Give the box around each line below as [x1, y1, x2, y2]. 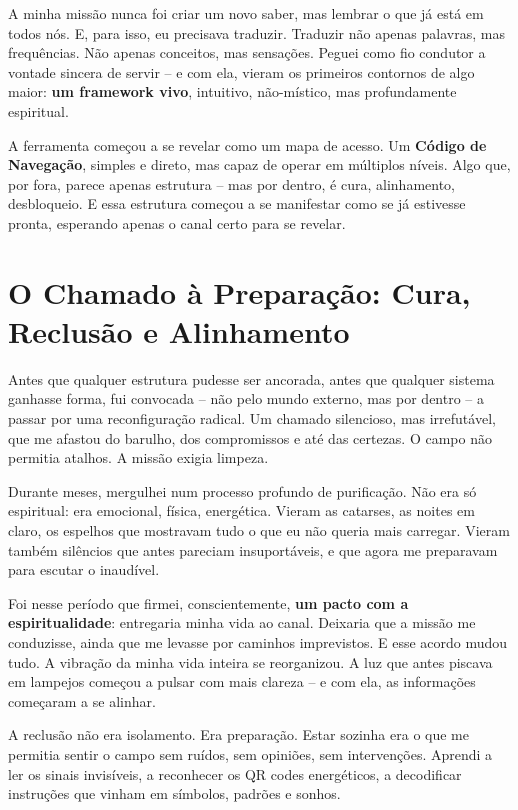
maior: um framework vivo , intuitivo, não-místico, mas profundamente [8, 81, 457, 102]
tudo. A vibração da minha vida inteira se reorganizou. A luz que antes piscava [8, 651, 493, 672]
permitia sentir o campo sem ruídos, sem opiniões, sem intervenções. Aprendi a [8, 743, 493, 764]
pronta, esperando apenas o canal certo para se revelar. [8, 212, 346, 233]
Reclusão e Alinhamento [8, 310, 350, 351]
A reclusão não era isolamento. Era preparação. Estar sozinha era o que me [8, 724, 469, 745]
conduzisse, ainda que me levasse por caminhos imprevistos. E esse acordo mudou [8, 631, 508, 652]
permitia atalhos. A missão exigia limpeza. [8, 447, 269, 468]
